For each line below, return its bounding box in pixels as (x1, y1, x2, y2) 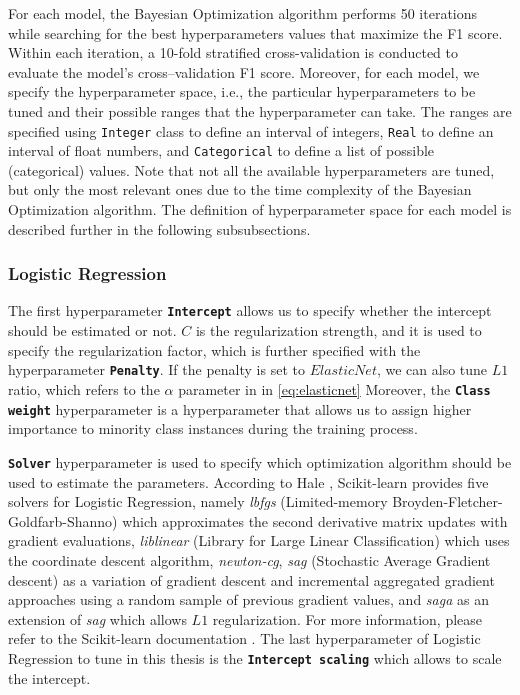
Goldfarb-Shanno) (8, 510, 118, 531)
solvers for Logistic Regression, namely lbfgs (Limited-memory (8, 491, 388, 512)
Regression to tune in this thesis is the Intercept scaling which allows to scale (8, 647, 502, 668)
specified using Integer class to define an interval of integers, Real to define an (8, 120, 494, 141)
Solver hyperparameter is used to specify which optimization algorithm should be (8, 451, 512, 472)
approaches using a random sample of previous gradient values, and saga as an (8, 589, 489, 610)
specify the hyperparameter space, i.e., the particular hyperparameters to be (8, 81, 476, 102)
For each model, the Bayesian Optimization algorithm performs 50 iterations (8, 3, 478, 23)
